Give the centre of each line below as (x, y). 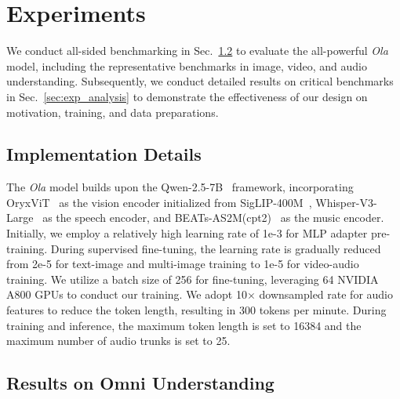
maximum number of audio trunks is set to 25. (118, 341)
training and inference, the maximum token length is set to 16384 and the (184, 325)
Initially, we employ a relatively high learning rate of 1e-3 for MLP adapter (187, 233)
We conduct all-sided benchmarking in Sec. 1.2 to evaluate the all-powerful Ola (197, 51)
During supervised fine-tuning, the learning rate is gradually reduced (216, 248)
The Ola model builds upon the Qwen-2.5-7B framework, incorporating (180, 187)
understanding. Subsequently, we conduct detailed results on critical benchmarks (200, 81)
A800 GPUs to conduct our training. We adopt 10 (127, 294)
